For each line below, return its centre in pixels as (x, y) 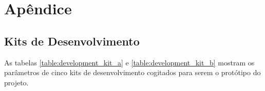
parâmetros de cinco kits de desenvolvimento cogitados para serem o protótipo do (132, 72)
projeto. (16, 82)
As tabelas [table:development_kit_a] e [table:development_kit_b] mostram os (129, 62)
